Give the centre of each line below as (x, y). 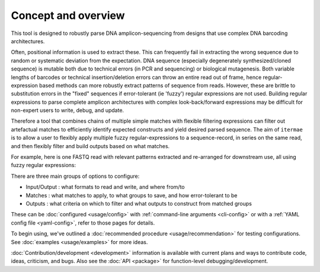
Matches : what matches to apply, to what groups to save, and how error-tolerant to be (132, 195)
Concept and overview (68, 15)
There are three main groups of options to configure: (75, 176)
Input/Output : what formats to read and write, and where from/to (105, 187)
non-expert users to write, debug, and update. (68, 110)
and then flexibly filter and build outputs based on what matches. (90, 146)
